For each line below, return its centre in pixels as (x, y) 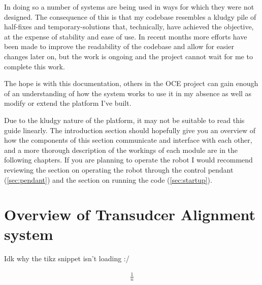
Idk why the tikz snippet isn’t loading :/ (67, 258)
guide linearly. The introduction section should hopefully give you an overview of (130, 130)
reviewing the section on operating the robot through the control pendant (119, 169)
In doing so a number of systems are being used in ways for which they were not (129, 7)
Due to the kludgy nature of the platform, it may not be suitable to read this (124, 120)
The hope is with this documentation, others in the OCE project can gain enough (131, 83)
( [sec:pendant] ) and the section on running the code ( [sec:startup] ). (108, 179)
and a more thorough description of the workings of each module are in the (121, 150)
